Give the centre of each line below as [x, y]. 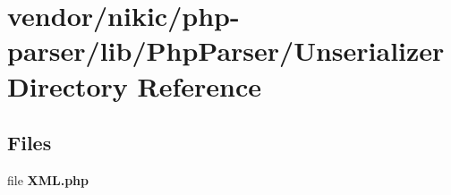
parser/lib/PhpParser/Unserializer [226, 51]
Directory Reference [135, 85]
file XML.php [48, 179]
